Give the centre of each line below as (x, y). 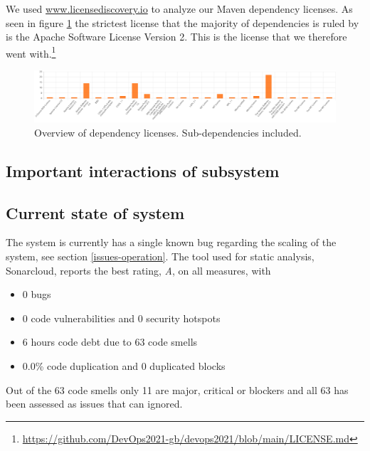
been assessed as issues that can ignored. (94, 404)
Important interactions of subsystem (143, 170)
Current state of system (95, 212)
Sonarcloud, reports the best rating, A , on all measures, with (138, 270)
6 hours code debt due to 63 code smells (110, 342)
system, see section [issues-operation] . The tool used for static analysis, (160, 256)
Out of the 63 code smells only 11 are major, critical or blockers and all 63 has (177, 389)
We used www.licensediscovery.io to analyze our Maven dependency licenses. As (179, 9)
